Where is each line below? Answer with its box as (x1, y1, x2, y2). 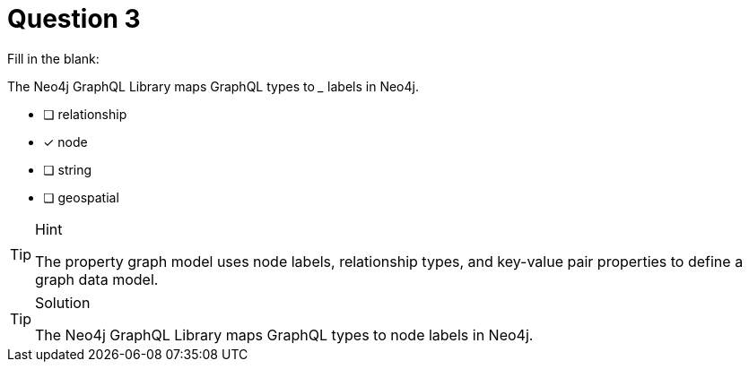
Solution (35, 293, 91, 312)
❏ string (43, 161, 92, 177)
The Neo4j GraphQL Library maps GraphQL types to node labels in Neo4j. (35, 325, 534, 344)
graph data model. (35, 270, 159, 288)
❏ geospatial (43, 189, 119, 205)
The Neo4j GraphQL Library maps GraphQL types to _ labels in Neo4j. (7, 78, 419, 94)
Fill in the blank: (7, 50, 100, 66)
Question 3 (7, 4, 141, 34)
